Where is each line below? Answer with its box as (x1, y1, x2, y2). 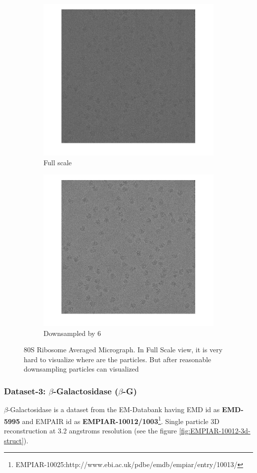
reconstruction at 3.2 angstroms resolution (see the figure (4, 426, 177, 435)
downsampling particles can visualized (24, 364, 139, 374)
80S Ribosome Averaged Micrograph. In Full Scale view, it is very (24, 344, 223, 355)
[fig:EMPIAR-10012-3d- (179, 426, 251, 435)
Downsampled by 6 (43, 328, 101, 338)
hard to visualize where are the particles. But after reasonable (24, 354, 212, 364)
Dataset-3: (4, 384, 46, 397)
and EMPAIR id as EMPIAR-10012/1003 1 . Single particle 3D (22, 414, 219, 426)
